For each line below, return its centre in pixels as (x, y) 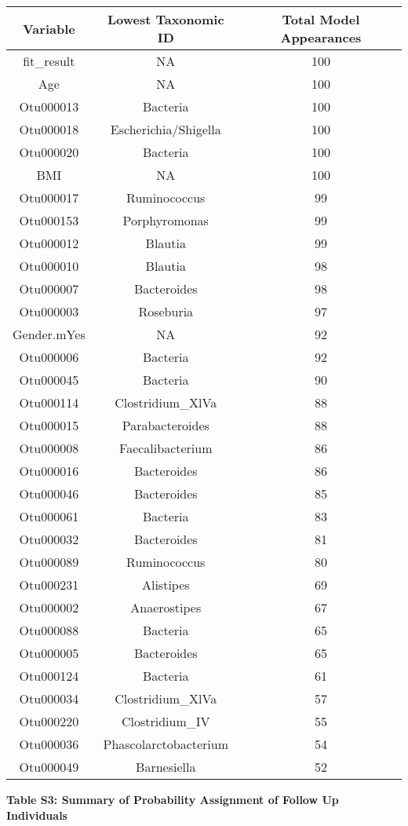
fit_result (49, 61)
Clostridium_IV (166, 721)
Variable (49, 28)
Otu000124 (49, 676)
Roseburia (166, 311)
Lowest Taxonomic (166, 19)
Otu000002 (49, 607)
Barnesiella (166, 767)
